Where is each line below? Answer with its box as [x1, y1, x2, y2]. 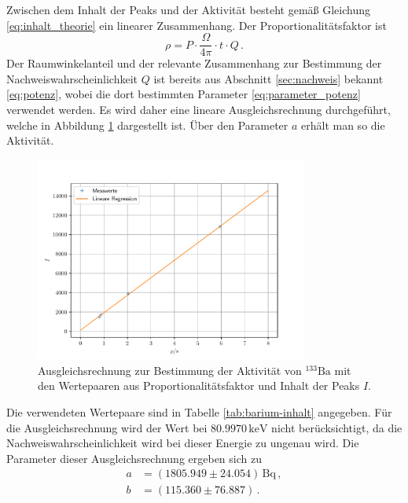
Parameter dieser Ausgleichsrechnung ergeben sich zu [6, 450, 262, 466]
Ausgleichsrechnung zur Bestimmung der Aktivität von [38, 362, 302, 378]
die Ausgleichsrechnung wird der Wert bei [6, 419, 208, 435]
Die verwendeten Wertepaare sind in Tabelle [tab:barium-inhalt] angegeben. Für [6, 403, 392, 420]
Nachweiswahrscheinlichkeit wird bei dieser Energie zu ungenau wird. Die [6, 435, 359, 451]
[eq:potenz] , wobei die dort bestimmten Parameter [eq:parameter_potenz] [6, 86, 361, 102]
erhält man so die [301, 116, 385, 133]
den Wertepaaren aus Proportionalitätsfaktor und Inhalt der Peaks [38, 377, 360, 394]
